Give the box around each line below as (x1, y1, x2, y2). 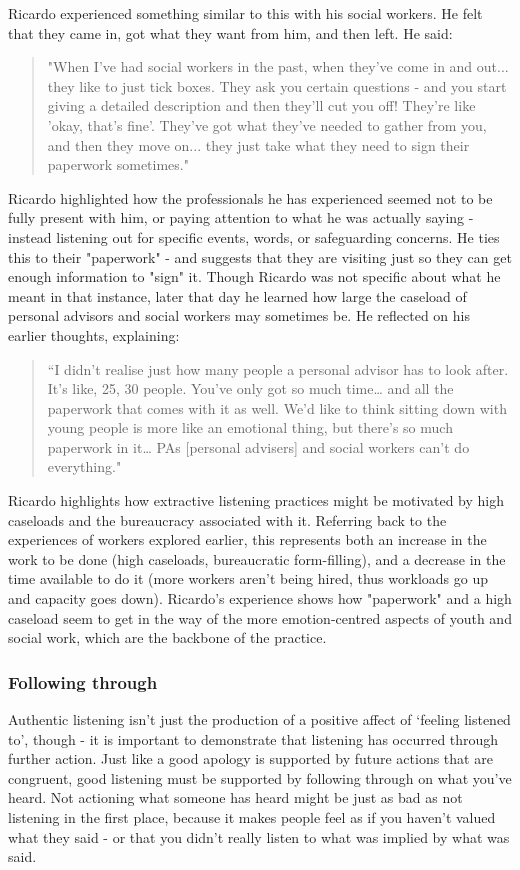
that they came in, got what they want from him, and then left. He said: (8, 22, 453, 43)
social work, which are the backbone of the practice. (8, 627, 327, 648)
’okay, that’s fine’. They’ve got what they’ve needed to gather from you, (47, 114, 487, 135)
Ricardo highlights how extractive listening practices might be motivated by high (8, 490, 504, 511)
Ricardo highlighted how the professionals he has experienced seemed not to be (8, 187, 493, 208)
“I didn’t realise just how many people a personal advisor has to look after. (47, 358, 509, 379)
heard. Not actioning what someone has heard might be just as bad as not (8, 787, 463, 808)
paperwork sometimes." (47, 154, 189, 175)
